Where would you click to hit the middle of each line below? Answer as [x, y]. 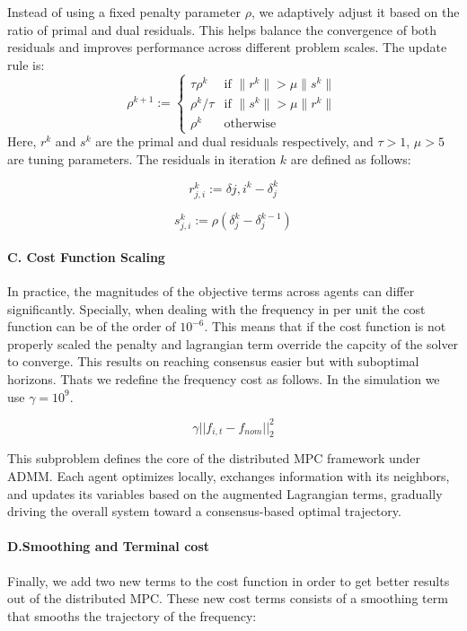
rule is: [26, 64]
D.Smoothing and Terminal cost [108, 546]
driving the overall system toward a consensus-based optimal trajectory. [204, 511]
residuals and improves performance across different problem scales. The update [227, 47]
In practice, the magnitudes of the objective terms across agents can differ [211, 291]
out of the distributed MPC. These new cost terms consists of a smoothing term [228, 598]
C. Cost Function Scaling [86, 256]
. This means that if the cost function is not [325, 326]
